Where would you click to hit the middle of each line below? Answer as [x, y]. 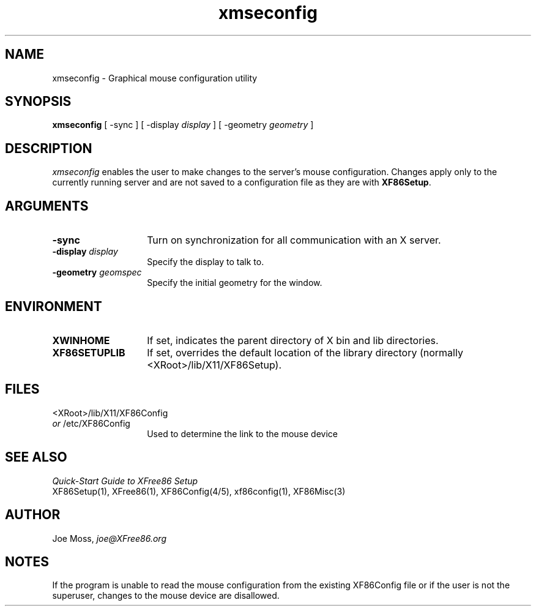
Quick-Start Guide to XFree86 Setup [125, 481]
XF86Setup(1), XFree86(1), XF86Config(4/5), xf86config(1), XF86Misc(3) [199, 491]
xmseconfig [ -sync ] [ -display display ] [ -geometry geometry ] [183, 125]
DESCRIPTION [49, 148]
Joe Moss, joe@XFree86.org [110, 538]
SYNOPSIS [38, 102]
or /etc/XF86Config [91, 423]
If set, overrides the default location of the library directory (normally [305, 352]
